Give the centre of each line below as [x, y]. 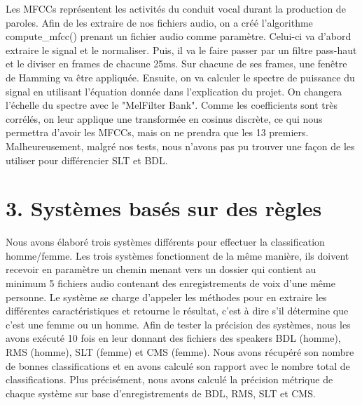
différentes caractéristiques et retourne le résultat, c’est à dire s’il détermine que [177, 311]
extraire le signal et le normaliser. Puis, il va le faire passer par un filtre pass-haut [181, 49]
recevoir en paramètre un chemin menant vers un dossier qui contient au [161, 269]
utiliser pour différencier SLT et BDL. [87, 160]
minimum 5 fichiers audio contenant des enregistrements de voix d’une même [170, 283]
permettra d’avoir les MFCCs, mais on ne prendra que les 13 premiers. [157, 132]
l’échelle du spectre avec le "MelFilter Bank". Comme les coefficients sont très [172, 105]
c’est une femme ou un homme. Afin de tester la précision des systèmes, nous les [178, 324]
